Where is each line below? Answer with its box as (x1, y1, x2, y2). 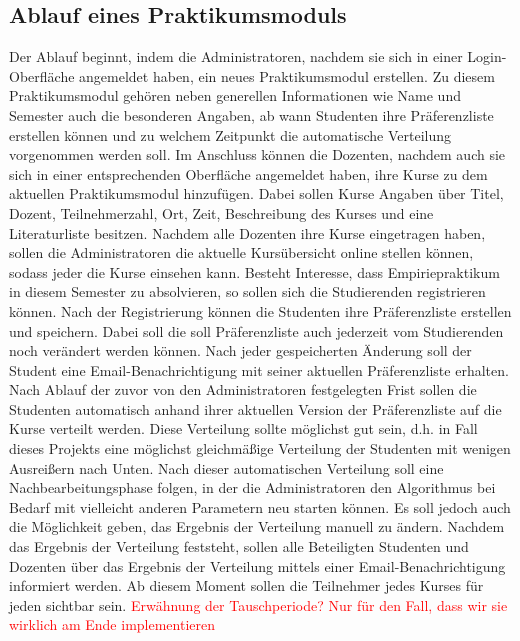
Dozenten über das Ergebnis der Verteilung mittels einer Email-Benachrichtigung (9, 555, 506, 576)
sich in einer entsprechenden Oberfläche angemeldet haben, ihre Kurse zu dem (9, 163, 488, 184)
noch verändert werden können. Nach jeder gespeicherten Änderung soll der (9, 340, 472, 361)
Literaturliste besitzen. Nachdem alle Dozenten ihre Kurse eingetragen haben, (9, 222, 486, 243)
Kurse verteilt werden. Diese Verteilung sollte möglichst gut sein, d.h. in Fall (9, 418, 478, 439)
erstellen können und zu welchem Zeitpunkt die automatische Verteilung (9, 124, 452, 145)
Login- (467, 46, 507, 67)
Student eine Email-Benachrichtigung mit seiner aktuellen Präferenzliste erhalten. (9, 359, 509, 380)
